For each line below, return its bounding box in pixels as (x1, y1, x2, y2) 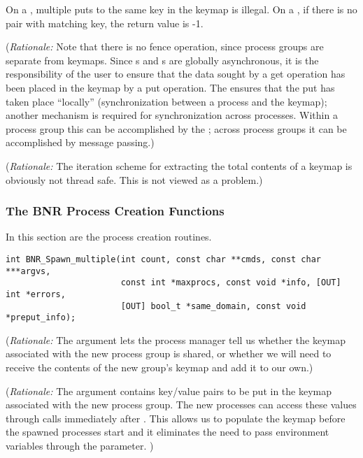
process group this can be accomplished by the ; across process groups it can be (6, 121, 347, 136)
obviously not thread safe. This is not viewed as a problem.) (6, 172, 263, 187)
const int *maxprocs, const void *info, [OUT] (120, 278, 341, 288)
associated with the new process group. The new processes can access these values (6, 397, 357, 412)
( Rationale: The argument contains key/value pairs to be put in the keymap (6, 383, 332, 398)
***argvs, (6, 266, 51, 276)
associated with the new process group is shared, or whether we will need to (6, 346, 332, 361)
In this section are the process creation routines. (6, 229, 212, 244)
